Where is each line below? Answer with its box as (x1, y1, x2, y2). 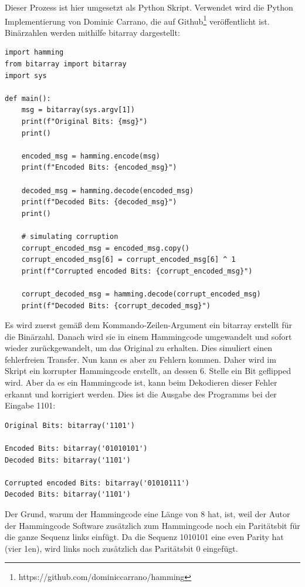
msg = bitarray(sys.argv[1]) (21, 106, 135, 114)
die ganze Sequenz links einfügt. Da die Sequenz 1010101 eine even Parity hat (5, 531, 284, 543)
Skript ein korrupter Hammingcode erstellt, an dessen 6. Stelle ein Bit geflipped (5, 365, 291, 377)
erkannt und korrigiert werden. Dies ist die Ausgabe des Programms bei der (5, 387, 277, 400)
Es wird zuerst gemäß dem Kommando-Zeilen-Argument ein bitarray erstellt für (5, 319, 292, 331)
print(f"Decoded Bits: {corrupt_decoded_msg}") (21, 301, 211, 310)
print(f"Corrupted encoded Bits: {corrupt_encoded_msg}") (21, 266, 253, 275)
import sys (5, 71, 47, 80)
